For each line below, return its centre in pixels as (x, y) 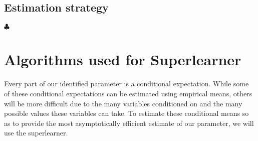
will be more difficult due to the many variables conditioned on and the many (123, 103)
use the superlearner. (36, 133)
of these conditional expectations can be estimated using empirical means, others (128, 93)
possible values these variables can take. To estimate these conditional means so (126, 113)
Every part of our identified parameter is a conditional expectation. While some (126, 84)
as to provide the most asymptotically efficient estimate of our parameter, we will (129, 123)
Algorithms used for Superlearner (123, 59)
